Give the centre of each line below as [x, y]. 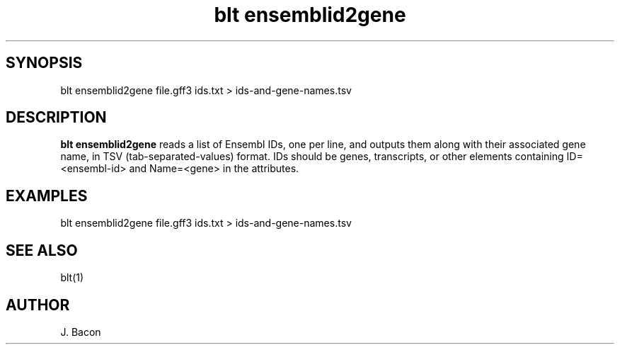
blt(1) [72, 278]
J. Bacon [81, 332]
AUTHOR [38, 305]
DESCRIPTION [56, 118]
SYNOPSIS [44, 63]
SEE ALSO [42, 250]
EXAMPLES [47, 196]
